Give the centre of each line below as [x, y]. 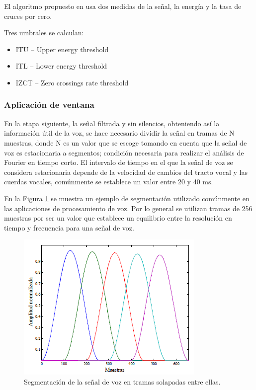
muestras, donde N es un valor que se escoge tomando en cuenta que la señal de [126, 142]
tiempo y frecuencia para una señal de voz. [69, 227]
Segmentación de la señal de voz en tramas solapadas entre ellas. [122, 381]
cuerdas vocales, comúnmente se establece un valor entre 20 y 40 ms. [109, 182]
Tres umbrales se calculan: [44, 33]
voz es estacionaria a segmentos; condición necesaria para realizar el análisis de [124, 152]
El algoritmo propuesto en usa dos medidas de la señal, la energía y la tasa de [123, 6]
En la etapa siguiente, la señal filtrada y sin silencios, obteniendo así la [112, 123]
